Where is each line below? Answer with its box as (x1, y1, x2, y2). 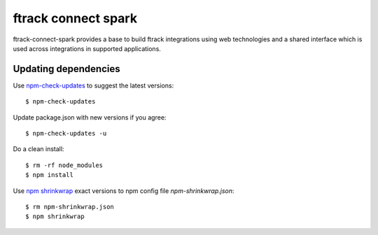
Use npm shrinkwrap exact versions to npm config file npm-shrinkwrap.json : (13, 186, 234, 195)
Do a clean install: (13, 145, 64, 153)
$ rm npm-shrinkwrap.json (25, 203, 115, 211)
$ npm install (25, 171, 73, 179)
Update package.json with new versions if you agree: (13, 113, 167, 122)
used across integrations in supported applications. (13, 44, 161, 52)
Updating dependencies (13, 63, 120, 75)
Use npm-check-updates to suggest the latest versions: (13, 81, 174, 90)
